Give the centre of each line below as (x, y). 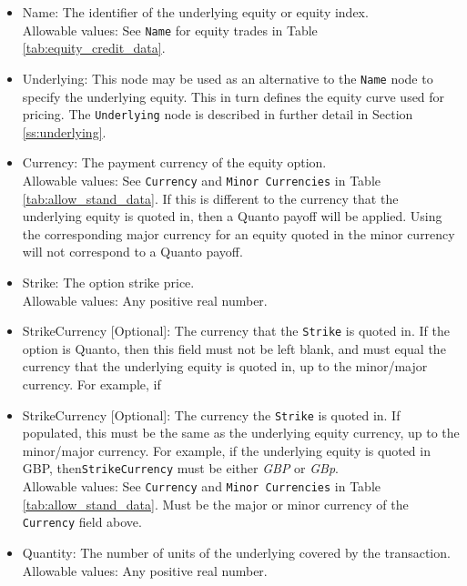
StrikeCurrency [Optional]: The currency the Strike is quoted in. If (211, 414)
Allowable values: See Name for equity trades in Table (170, 30)
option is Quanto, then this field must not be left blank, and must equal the (234, 348)
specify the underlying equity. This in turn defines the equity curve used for (233, 96)
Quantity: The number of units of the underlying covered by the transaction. (236, 552)
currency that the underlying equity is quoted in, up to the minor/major (225, 366)
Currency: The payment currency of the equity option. (174, 162)
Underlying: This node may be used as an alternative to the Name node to (228, 78)
